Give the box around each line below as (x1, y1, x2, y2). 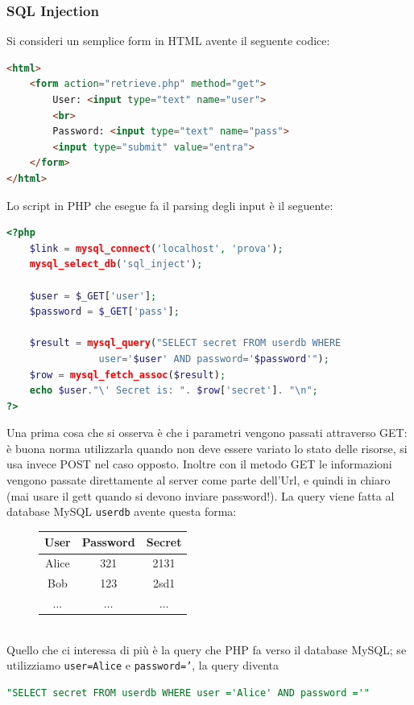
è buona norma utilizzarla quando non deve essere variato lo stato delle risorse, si (6, 439, 408, 456)
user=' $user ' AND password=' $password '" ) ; (98, 352, 329, 365)
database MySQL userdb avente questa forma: (6, 503, 237, 520)
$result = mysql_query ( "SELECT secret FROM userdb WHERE (29, 337, 342, 349)
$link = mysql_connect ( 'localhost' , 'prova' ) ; (29, 242, 284, 254)
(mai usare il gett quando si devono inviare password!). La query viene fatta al (6, 487, 395, 504)
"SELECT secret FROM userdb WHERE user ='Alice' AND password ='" (6, 686, 371, 699)
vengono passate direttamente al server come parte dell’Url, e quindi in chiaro (6, 472, 391, 489)
